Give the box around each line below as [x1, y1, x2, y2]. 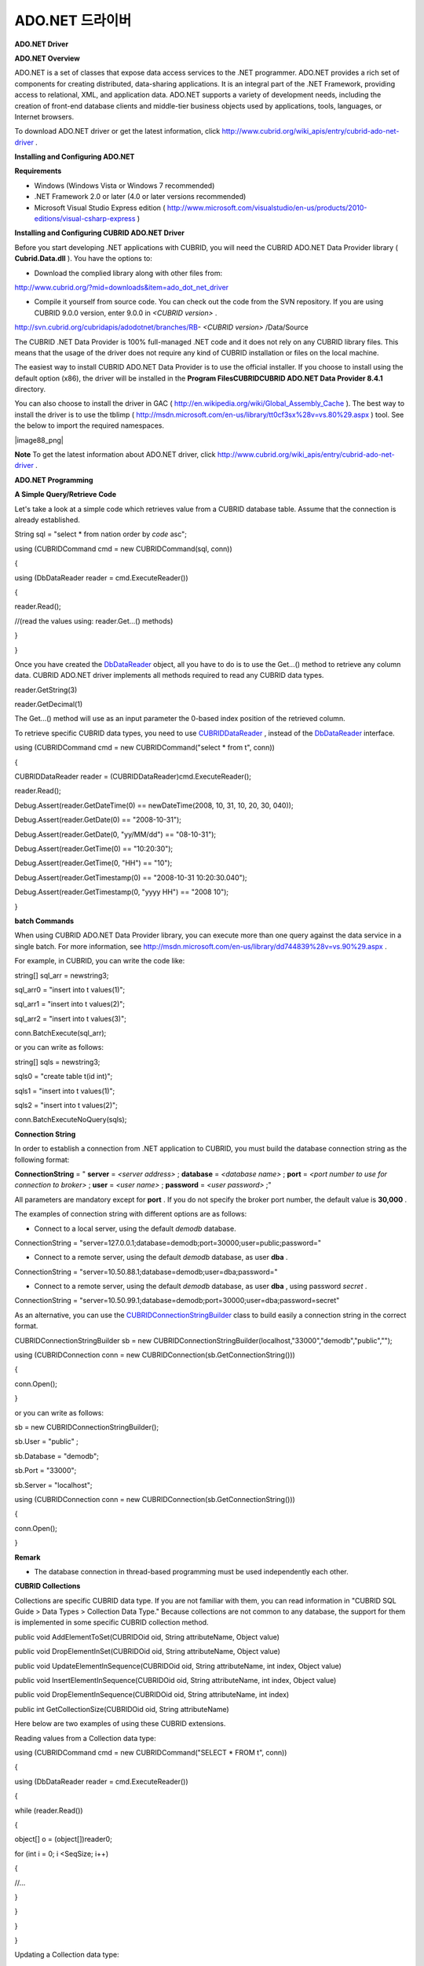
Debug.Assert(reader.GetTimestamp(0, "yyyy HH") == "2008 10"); [14, 887, 229, 896]
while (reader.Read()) [14, 1806, 83, 1815]
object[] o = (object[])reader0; [14, 1835, 113, 1844]
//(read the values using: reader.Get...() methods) [14, 616, 174, 625]
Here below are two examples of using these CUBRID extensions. [14, 1719, 226, 1729]
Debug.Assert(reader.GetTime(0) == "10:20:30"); [14, 844, 174, 853]
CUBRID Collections [14, 1581, 81, 1591]
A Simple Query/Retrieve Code [14, 490, 117, 499]
